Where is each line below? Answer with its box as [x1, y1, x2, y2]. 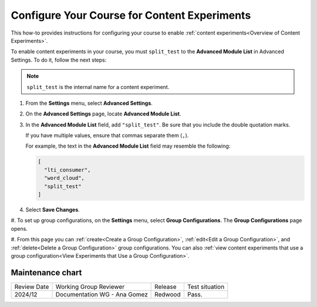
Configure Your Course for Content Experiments [11, 9, 251, 22]
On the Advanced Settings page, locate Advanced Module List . [25, 110, 181, 117]
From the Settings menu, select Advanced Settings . [25, 100, 153, 107]
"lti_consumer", [44, 166, 91, 173]
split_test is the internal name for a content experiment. [26, 83, 170, 90]
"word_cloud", [44, 175, 85, 182]
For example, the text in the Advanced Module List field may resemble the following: [25, 142, 231, 149]
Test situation [187, 282, 225, 291]
